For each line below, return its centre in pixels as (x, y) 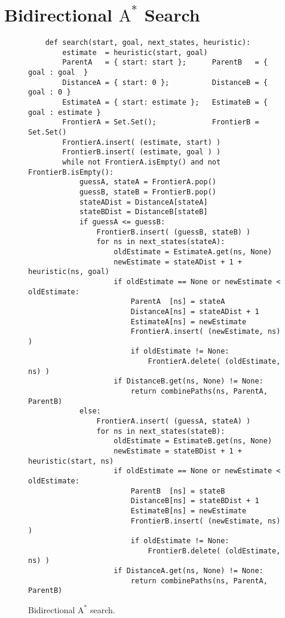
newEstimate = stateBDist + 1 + (178, 451)
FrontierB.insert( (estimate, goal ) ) (142, 152)
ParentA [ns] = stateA (178, 302)
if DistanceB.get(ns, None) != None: (189, 381)
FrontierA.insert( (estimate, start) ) (142, 142)
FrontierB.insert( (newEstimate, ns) (206, 521)
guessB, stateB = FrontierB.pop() (148, 192)
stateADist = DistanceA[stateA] (143, 202)
